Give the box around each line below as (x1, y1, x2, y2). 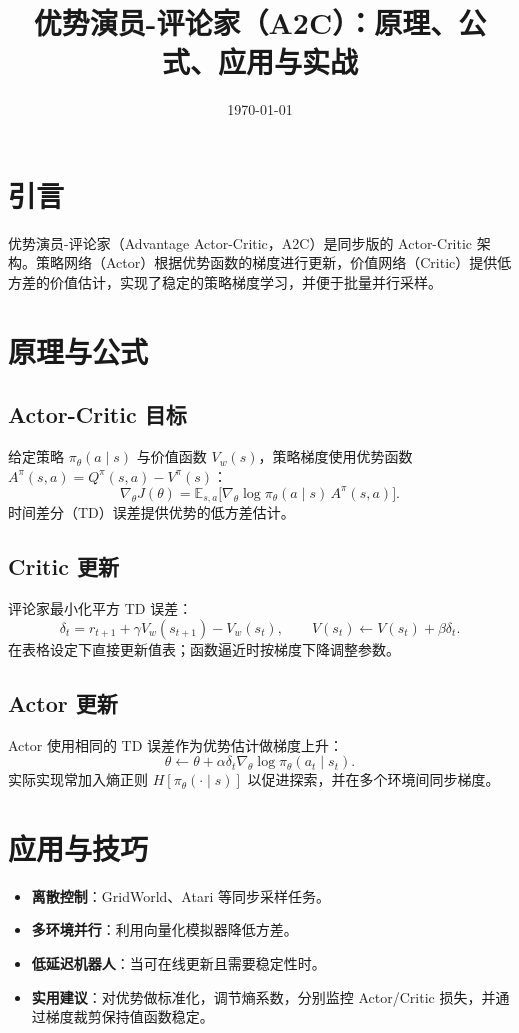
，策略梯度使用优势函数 (258, 446, 413, 467)
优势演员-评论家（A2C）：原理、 (33, 2, 459, 43)
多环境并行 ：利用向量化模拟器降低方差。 (31, 919, 298, 940)
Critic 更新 (8, 551, 119, 582)
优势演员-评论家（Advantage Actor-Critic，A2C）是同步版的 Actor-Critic (8, 232, 473, 253)
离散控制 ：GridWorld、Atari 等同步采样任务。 (31, 885, 330, 906)
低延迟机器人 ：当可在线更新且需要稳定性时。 (31, 953, 326, 974)
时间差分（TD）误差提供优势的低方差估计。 (8, 502, 295, 523)
